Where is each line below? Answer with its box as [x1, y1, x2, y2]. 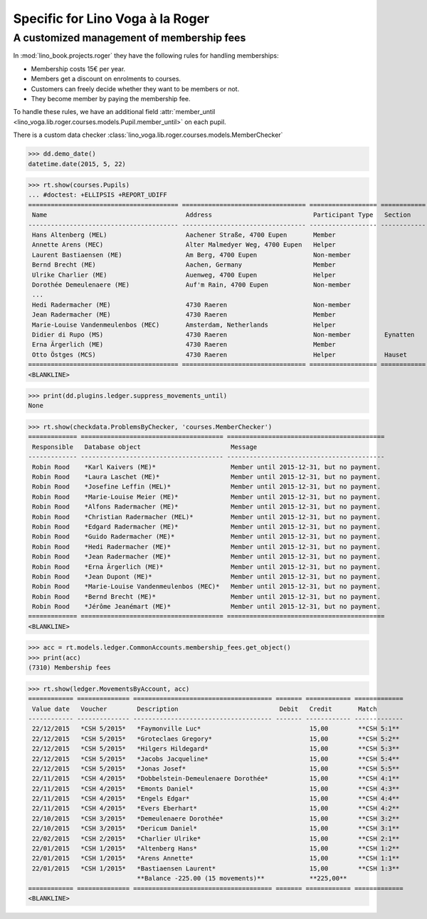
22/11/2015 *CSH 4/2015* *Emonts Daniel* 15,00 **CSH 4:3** [32, 784, 400, 793]
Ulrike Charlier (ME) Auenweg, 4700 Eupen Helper [32, 271, 336, 279]
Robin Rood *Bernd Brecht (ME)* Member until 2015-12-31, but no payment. [32, 592, 381, 600]
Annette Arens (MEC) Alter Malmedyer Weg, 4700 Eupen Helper [32, 241, 336, 249]
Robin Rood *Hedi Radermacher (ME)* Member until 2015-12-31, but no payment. [32, 543, 381, 550]
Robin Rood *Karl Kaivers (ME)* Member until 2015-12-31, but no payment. [32, 463, 381, 471]
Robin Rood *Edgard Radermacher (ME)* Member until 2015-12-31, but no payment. [32, 523, 381, 530]
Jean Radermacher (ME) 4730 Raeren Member [32, 311, 336, 319]
